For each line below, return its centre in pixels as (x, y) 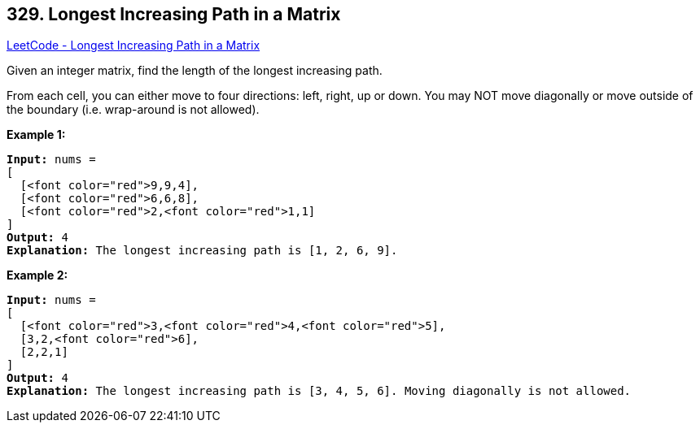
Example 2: (37, 275)
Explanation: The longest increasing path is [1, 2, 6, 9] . (202, 251)
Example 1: (36, 135)
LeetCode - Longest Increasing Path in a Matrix (133, 45)
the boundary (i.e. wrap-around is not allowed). (133, 110)
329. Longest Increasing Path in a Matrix (174, 14)
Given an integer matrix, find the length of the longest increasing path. (195, 71)
